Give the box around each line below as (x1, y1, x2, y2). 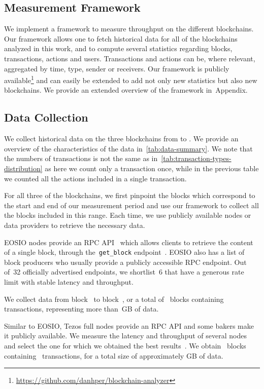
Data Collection (4, 109, 88, 125)
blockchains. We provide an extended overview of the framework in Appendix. (4, 85, 248, 95)
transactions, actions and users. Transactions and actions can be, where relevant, (4, 53, 255, 63)
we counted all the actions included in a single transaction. (4, 173, 187, 183)
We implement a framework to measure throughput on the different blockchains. (4, 23, 254, 34)
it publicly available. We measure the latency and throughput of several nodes (4, 330, 247, 341)
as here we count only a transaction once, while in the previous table (45, 163, 259, 173)
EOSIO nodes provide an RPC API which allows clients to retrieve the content (4, 237, 253, 247)
